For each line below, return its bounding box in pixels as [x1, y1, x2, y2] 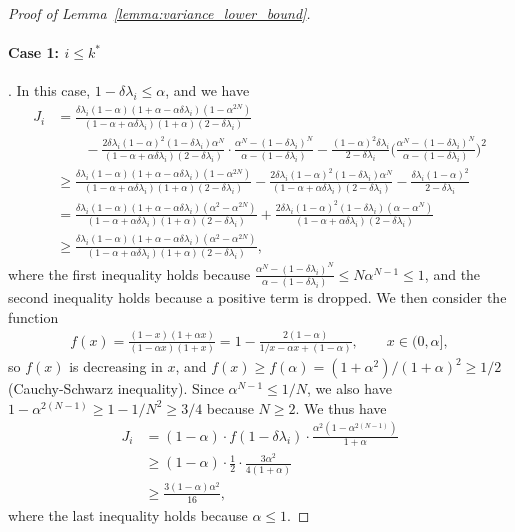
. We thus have [295, 397, 387, 418]
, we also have [307, 378, 392, 399]
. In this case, [8, 80, 91, 101]
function [8, 306, 59, 327]
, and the [424, 263, 481, 284]
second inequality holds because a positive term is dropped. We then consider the [8, 287, 507, 308]
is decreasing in [69, 356, 163, 377]
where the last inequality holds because [8, 504, 248, 525]
